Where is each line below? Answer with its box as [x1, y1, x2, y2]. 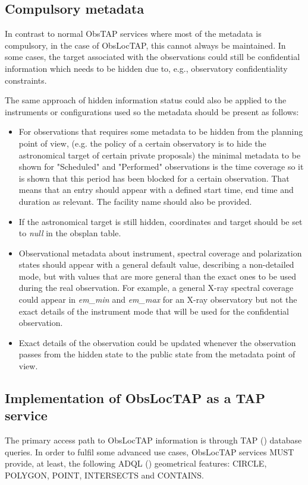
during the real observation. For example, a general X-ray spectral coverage [18, 281, 294, 294]
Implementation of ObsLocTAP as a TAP [5, 389, 265, 407]
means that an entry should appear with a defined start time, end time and [18, 183, 294, 196]
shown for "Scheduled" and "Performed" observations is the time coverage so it [18, 160, 304, 173]
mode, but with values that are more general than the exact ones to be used [18, 270, 296, 282]
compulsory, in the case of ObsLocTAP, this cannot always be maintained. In [5, 39, 286, 51]
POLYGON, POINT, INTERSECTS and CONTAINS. [5, 469, 204, 481]
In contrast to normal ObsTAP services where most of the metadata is [5, 27, 262, 40]
